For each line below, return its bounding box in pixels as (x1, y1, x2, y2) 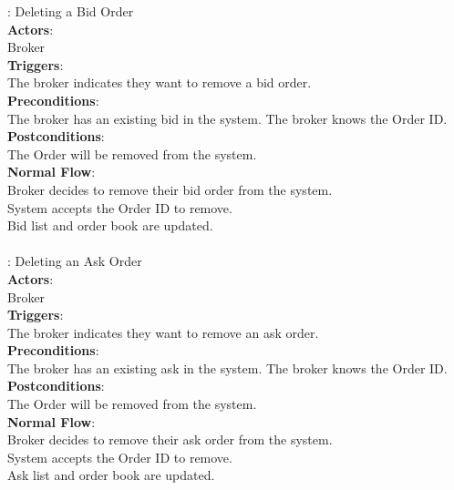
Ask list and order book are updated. (7, 465, 215, 485)
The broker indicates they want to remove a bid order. (7, 73, 312, 92)
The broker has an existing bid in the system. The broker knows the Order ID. (7, 108, 448, 128)
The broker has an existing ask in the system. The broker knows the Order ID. (7, 358, 448, 377)
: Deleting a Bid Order (7, 2, 134, 20)
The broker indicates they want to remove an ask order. (7, 322, 319, 342)
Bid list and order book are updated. (7, 216, 213, 235)
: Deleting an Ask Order (7, 251, 142, 271)
